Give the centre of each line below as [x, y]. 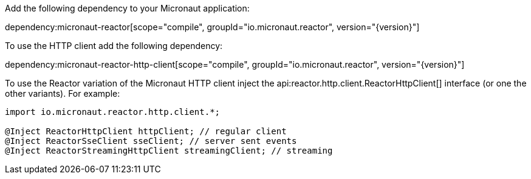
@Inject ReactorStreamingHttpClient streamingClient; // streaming [169, 151]
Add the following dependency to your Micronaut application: [127, 8]
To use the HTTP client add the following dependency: [114, 46]
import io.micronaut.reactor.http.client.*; [113, 112]
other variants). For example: [63, 93]
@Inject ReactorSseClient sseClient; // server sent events [151, 141]
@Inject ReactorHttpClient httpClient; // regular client [146, 131]
